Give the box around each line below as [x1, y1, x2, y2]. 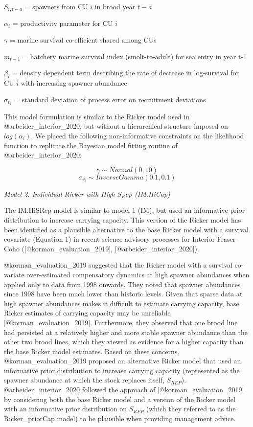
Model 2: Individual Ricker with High [4, 188, 115, 199]
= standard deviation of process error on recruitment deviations [14, 94, 206, 104]
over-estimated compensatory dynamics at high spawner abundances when [26, 269, 250, 279]
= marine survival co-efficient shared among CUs [9, 35, 157, 45]
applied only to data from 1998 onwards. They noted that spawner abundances [4, 279, 241, 289]
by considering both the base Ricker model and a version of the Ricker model [4, 394, 235, 404]
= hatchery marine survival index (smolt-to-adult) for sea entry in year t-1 [23, 51, 247, 61]
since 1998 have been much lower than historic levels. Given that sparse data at [4, 289, 243, 299]
